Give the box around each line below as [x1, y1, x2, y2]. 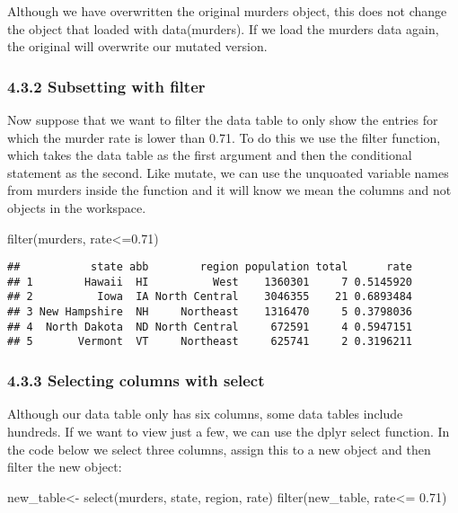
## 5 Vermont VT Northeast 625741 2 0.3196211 [7, 335, 413, 349]
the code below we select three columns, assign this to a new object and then [7, 439, 431, 458]
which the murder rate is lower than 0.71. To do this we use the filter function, [7, 128, 441, 146]
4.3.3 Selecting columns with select [7, 369, 265, 392]
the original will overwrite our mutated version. [7, 37, 268, 56]
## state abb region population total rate [7, 261, 413, 274]
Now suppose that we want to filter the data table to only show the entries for [7, 111, 438, 128]
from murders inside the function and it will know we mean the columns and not [7, 181, 452, 199]
